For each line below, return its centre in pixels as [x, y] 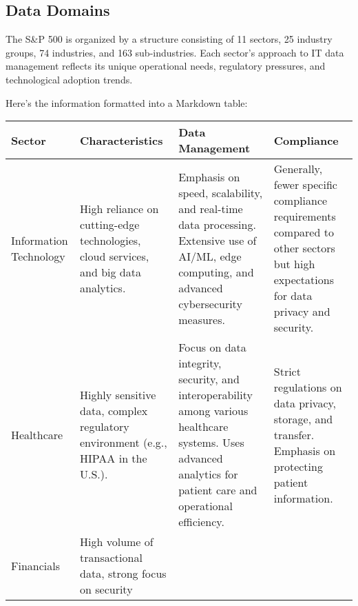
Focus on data [212, 347]
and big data [110, 272]
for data [293, 296]
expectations [304, 280]
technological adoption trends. [69, 79]
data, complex [114, 411]
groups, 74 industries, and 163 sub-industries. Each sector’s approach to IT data [175, 52]
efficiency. [201, 522]
